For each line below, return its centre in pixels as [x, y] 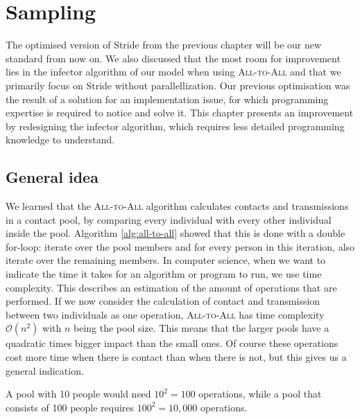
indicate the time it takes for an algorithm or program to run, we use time [164, 274]
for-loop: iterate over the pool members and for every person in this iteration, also [180, 246]
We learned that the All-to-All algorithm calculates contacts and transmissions [177, 206]
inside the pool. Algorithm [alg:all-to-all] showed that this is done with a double [175, 233]
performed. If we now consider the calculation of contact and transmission [163, 301]
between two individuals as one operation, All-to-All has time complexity [165, 314]
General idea [52, 177]
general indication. [45, 370]
